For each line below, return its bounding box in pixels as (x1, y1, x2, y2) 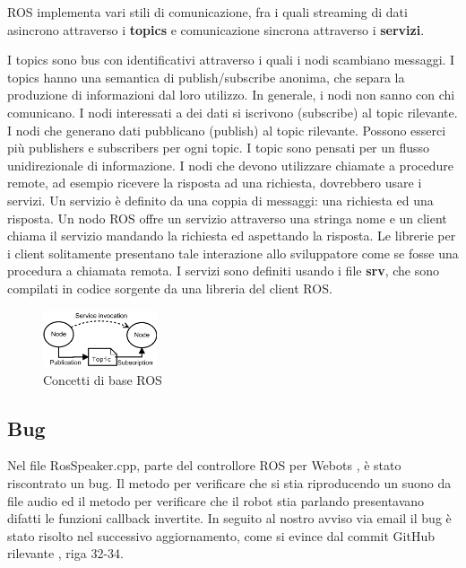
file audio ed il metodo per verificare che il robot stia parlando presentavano (7, 491, 425, 510)
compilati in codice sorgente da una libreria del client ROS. (7, 278, 332, 297)
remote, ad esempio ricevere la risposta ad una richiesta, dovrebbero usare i (7, 173, 422, 192)
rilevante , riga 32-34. (7, 544, 124, 563)
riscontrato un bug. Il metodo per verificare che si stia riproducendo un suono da (7, 474, 452, 493)
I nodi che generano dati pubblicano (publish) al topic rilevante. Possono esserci (7, 120, 446, 139)
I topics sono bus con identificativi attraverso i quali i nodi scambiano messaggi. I (7, 50, 455, 69)
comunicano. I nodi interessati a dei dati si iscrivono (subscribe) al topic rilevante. (7, 102, 458, 121)
